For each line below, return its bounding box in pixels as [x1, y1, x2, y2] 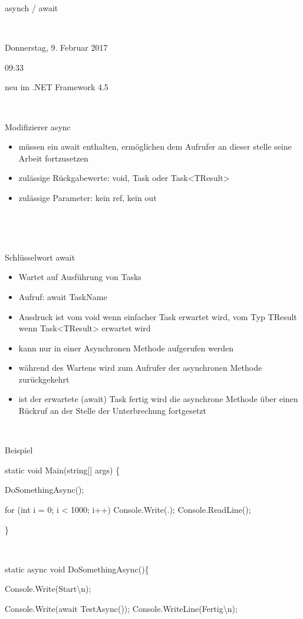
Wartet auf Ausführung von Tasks [18, 271, 141, 283]
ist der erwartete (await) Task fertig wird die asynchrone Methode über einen [18, 393, 298, 405]
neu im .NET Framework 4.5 [5, 81, 108, 93]
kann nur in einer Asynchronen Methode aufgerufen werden [18, 341, 234, 354]
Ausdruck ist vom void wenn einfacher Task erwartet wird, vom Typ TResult [18, 310, 297, 322]
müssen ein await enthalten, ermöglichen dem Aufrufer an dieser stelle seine [18, 140, 292, 153]
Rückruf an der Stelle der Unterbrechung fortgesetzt [18, 404, 207, 417]
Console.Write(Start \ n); [5, 582, 91, 595]
